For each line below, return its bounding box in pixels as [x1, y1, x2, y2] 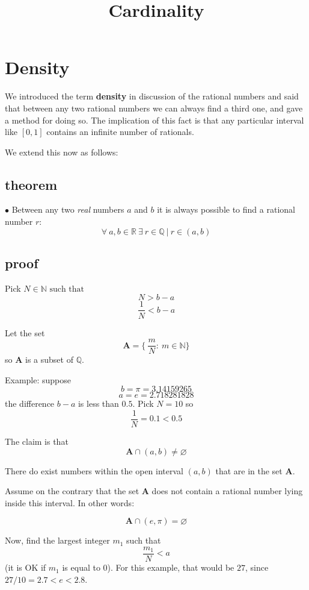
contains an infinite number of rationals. [46, 125, 194, 138]
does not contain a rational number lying [151, 485, 303, 497]
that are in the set [215, 464, 283, 477]
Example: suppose [5, 373, 72, 386]
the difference [5, 397, 55, 410]
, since [245, 561, 269, 574]
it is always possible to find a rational [157, 203, 295, 216]
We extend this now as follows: [5, 145, 118, 158]
